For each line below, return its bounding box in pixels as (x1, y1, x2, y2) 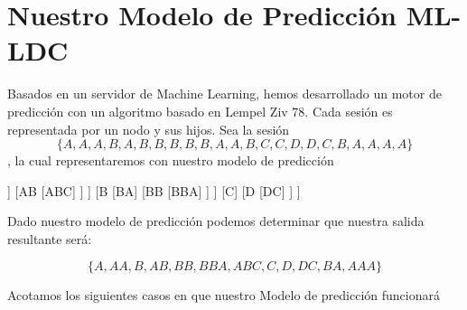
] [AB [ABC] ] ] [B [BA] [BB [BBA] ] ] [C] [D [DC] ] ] (7, 181, 301, 200)
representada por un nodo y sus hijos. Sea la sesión (7, 119, 290, 138)
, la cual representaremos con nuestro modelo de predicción (7, 151, 334, 170)
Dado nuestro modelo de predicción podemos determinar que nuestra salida (7, 211, 425, 230)
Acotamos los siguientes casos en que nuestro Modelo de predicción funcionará (7, 286, 440, 305)
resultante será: (7, 229, 92, 248)
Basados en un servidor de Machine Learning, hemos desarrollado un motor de (7, 84, 442, 103)
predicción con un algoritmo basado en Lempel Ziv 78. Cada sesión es (7, 101, 393, 120)
